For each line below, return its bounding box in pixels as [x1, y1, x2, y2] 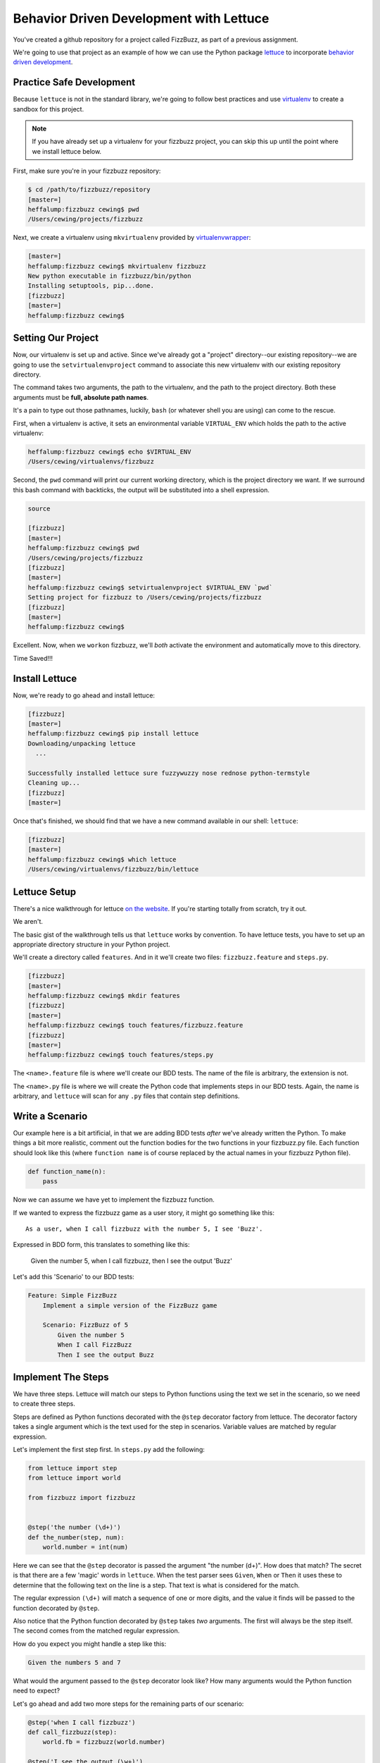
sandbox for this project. [13, 104, 84, 113]
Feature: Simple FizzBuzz [27, 1291, 118, 1300]
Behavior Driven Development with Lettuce [13, 11, 270, 26]
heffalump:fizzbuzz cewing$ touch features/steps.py [27, 1051, 214, 1059]
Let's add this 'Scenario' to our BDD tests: [13, 1273, 135, 1281]
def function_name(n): [27, 1167, 106, 1176]
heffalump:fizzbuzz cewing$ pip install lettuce [27, 730, 199, 738]
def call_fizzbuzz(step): [27, 1728, 118, 1736]
